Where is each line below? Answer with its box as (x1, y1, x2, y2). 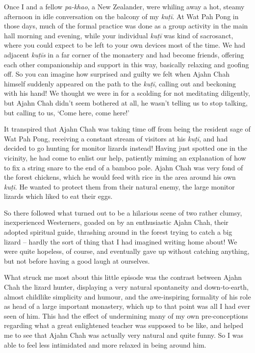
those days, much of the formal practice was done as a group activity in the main (4, 21, 248, 31)
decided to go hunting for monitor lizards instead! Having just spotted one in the (4, 143, 247, 153)
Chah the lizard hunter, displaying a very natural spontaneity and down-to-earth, (4, 282, 249, 292)
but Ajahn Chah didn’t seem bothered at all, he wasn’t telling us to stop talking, (4, 97, 248, 108)
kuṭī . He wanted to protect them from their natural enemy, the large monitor (4, 181, 235, 191)
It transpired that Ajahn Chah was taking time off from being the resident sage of (4, 124, 251, 134)
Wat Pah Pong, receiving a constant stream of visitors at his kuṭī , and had (4, 133, 228, 143)
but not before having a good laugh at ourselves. (4, 255, 150, 266)
